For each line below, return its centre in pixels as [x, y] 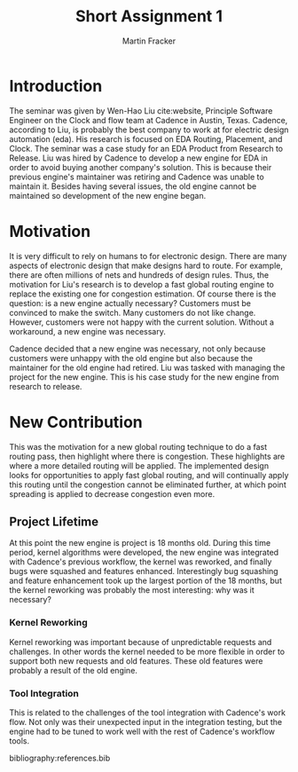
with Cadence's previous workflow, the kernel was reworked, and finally [141, 562]
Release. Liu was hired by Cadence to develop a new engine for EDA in [138, 158]
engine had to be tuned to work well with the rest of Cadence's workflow [142, 731]
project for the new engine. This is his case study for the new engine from [144, 377]
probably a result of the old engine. [73, 670]
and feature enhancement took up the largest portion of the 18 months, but [145, 581]
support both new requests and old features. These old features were [136, 661]
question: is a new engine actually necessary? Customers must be [130, 303]
